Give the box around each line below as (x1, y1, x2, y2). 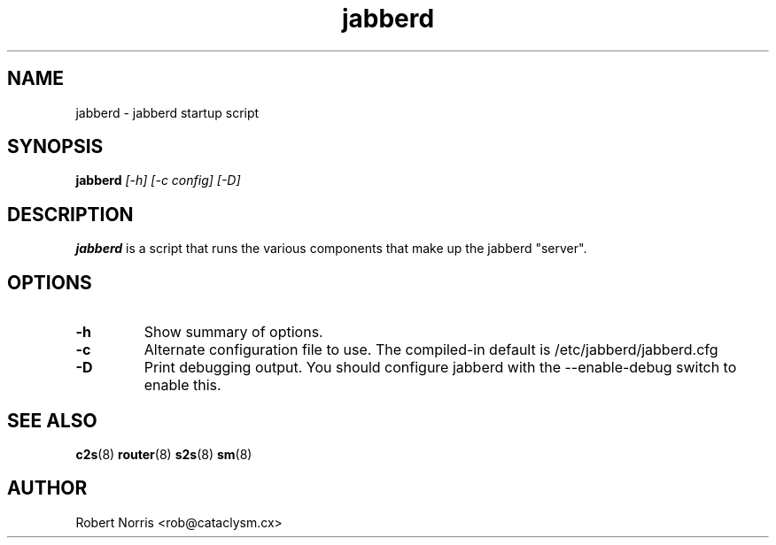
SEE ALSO (7, 409, 97, 432)
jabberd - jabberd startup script (75, 104, 260, 120)
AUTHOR (7, 477, 88, 500)
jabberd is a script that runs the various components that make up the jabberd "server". (75, 241, 587, 257)
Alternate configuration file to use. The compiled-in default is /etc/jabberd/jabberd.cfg (144, 341, 718, 359)
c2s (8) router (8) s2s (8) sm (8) (75, 446, 252, 462)
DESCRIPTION (7, 203, 134, 226)
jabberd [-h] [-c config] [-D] (75, 173, 241, 188)
